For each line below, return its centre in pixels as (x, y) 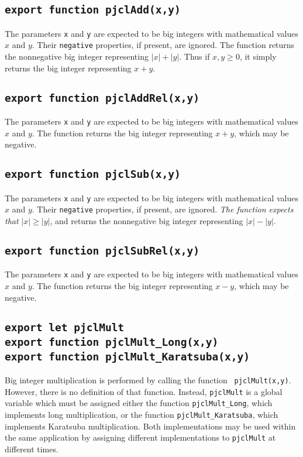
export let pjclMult (65, 327)
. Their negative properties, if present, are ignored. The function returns (163, 45)
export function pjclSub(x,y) (93, 174)
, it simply (258, 56)
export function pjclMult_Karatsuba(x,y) (127, 356)
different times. (32, 449)
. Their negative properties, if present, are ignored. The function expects (163, 209)
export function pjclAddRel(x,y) (102, 98)
